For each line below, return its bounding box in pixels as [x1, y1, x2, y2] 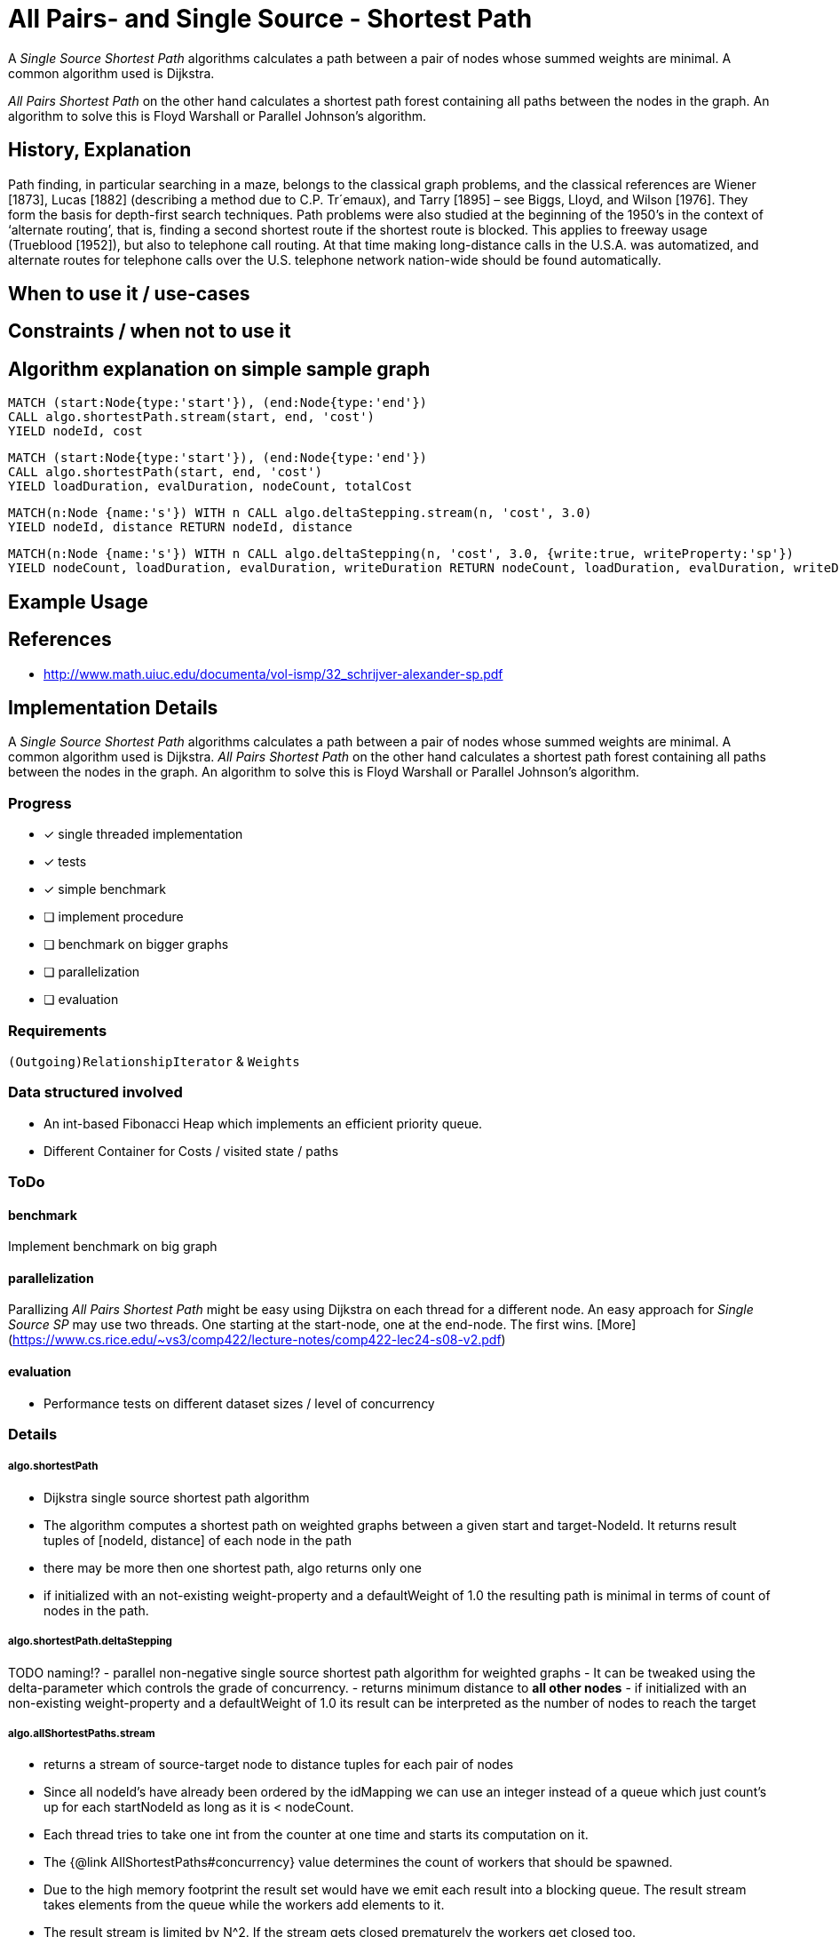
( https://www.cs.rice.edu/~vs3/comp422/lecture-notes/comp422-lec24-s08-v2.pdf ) [8, 1332, 506, 1348]
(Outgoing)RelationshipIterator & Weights [8, 1053, 300, 1069]
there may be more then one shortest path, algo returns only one [44, 1559, 422, 1575]
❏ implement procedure [44, 909, 184, 925]
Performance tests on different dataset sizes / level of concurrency [44, 1395, 435, 1411]
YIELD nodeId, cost [8, 424, 143, 439]
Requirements [8, 1021, 107, 1040]
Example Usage [8, 590, 148, 613]
